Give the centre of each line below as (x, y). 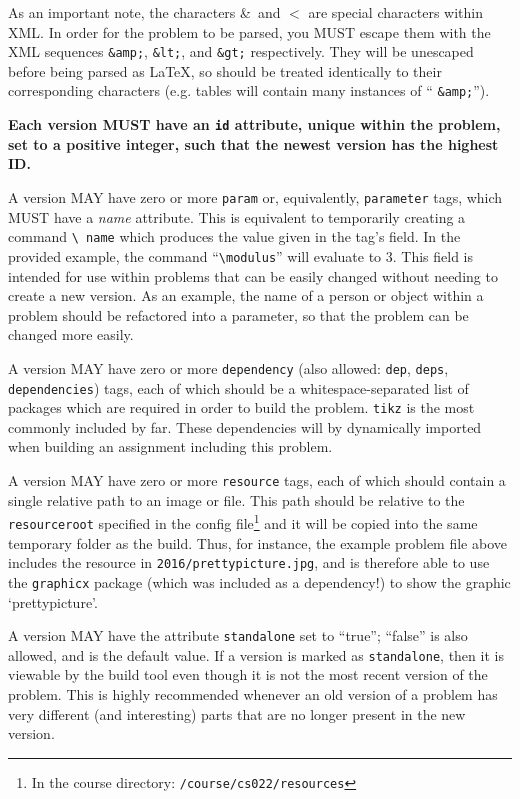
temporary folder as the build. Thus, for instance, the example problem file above (257, 542)
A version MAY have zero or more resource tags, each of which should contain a (257, 480)
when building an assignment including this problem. (170, 446)
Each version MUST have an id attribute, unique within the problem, (254, 124)
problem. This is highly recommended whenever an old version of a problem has (253, 694)
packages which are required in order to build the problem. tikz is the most (241, 407)
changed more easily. (71, 334)
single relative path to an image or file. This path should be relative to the (236, 499)
